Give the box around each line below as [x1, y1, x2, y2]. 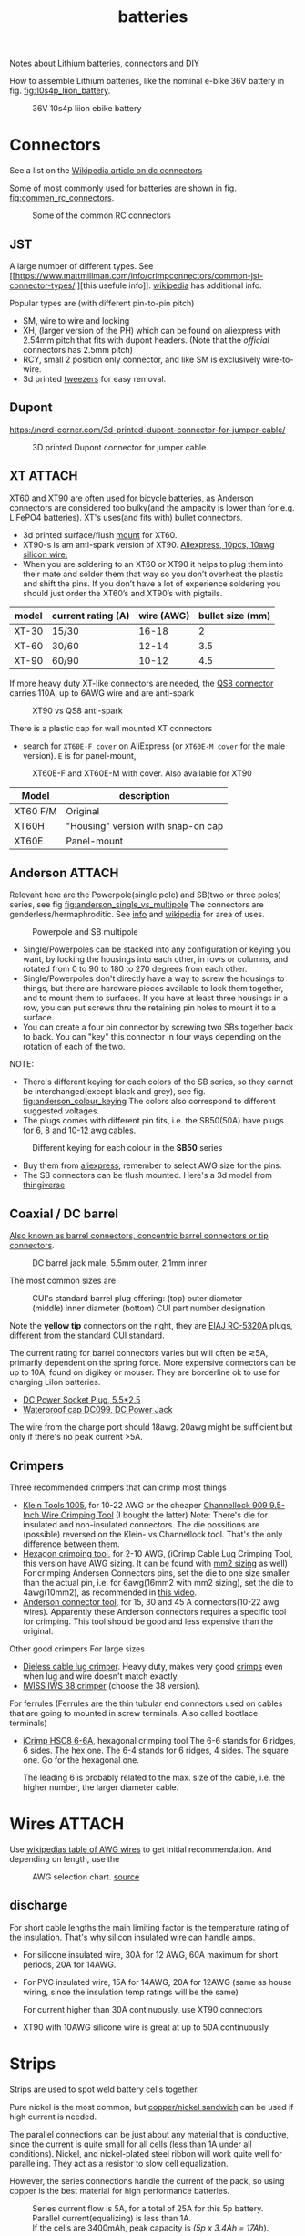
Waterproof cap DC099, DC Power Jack [22, 1404, 173, 1415]
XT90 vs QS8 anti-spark [32, 705, 123, 716]
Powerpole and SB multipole [32, 926, 138, 937]
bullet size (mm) [198, 609, 271, 622]
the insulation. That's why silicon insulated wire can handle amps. [9, 1931, 256, 1942]
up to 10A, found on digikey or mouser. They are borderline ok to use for [9, 1367, 280, 1378]
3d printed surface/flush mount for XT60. [22, 529, 178, 540]
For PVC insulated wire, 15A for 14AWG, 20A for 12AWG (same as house [22, 1976, 292, 1987]
